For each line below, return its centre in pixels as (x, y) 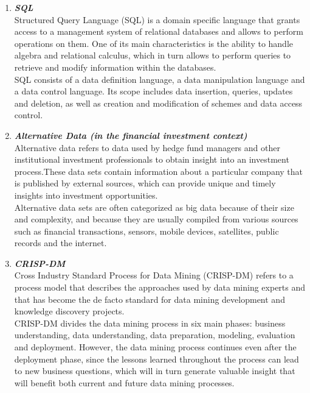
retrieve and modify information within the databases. (115, 67)
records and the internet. (60, 243)
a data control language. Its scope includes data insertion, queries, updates (153, 91)
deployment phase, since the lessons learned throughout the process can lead (157, 359)
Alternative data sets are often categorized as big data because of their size (154, 207)
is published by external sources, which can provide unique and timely (145, 183)
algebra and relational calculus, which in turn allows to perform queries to (153, 55)
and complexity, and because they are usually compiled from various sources (156, 219)
